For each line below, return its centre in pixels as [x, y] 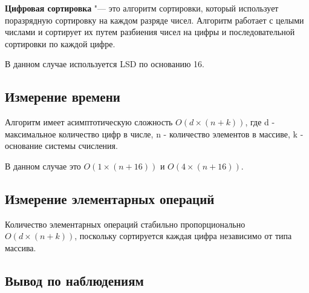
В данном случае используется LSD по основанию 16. [105, 64]
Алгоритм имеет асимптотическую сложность [89, 122]
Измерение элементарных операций [110, 198]
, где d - [260, 122]
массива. [21, 247]
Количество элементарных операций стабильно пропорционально [125, 224]
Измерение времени [63, 97]
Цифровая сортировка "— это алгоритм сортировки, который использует [142, 8]
